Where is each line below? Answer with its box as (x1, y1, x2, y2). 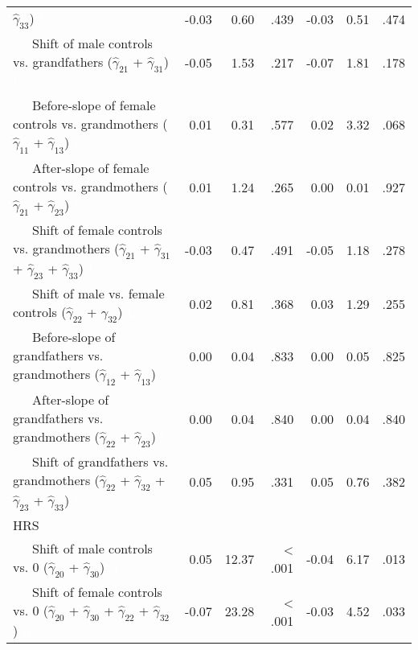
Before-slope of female (32, 96, 156, 115)
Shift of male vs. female (32, 284, 165, 303)
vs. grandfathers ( (13, 52, 113, 72)
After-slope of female (32, 158, 150, 177)
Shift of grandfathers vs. (32, 451, 169, 471)
